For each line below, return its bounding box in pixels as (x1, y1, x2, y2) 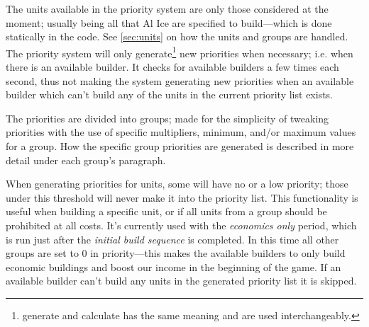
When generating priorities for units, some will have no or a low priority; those (6, 176, 348, 191)
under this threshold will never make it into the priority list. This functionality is (6, 190, 358, 205)
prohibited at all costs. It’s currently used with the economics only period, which (6, 217, 357, 232)
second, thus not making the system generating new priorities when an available (6, 73, 354, 88)
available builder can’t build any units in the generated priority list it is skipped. (6, 273, 357, 288)
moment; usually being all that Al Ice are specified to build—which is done (6, 15, 332, 30)
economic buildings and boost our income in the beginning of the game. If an (6, 259, 341, 274)
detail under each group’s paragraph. (6, 152, 166, 167)
